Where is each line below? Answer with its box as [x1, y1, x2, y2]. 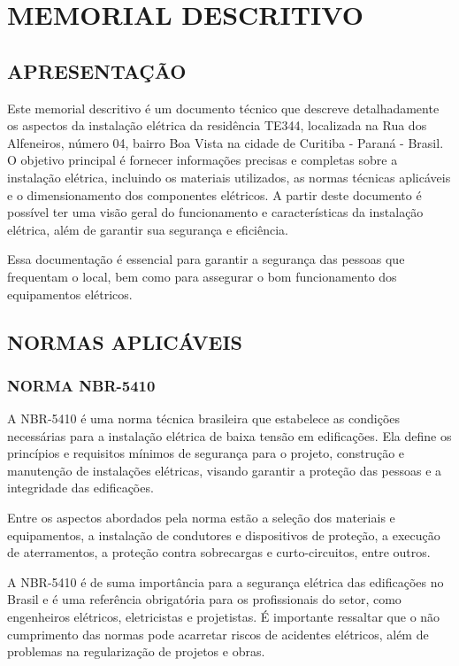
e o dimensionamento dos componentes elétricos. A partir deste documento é [7, 185, 422, 204]
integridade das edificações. [7, 478, 154, 497]
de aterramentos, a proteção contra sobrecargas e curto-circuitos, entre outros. [7, 543, 431, 561]
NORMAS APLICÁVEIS [7, 328, 242, 355]
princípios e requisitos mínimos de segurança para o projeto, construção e [7, 444, 405, 462]
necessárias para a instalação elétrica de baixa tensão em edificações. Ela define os [7, 426, 452, 445]
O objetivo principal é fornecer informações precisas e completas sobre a [7, 151, 398, 169]
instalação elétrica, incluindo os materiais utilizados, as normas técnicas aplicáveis [7, 167, 451, 186]
